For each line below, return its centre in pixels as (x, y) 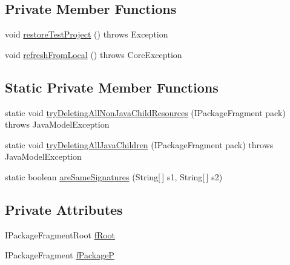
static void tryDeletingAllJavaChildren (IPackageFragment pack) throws (139, 144)
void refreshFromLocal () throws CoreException (94, 54)
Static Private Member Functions (112, 87)
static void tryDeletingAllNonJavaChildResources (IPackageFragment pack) (145, 112)
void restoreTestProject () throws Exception (87, 34)
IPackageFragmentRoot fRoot (60, 234)
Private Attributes (64, 209)
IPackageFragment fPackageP (60, 255)
